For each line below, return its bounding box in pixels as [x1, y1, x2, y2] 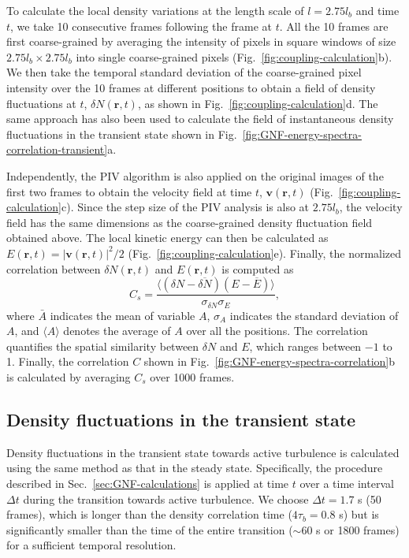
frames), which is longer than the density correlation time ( [6, 506, 292, 523]
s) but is [339, 506, 379, 523]
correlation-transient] [6, 141, 108, 158]
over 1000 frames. [150, 368, 235, 385]
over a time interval [299, 474, 394, 491]
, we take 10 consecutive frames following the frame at [10, 17, 272, 34]
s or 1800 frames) [316, 521, 400, 538]
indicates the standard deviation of [229, 307, 399, 323]
